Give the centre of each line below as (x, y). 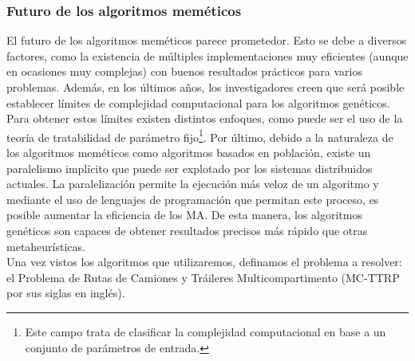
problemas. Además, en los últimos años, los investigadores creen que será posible (206, 87)
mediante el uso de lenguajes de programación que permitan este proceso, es (193, 199)
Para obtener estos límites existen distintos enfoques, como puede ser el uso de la (205, 118)
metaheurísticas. (46, 246)
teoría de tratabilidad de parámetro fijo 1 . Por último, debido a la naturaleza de (200, 135)
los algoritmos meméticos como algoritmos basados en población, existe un (189, 153)
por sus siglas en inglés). (66, 293)
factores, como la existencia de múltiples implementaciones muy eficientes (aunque (207, 55)
